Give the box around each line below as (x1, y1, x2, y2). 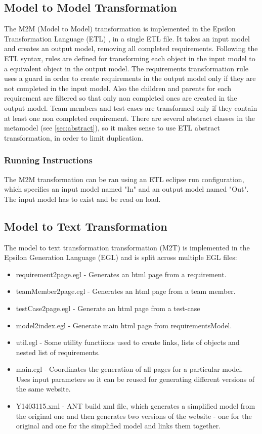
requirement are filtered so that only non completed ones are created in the (4, 93, 237, 103)
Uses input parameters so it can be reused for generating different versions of (16, 373, 255, 384)
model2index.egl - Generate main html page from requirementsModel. (16, 320, 232, 330)
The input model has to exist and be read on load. (4, 193, 161, 204)
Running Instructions (4, 154, 93, 166)
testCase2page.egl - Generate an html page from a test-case (16, 302, 200, 313)
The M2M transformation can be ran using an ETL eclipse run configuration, (4, 173, 244, 184)
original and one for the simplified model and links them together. (16, 420, 221, 431)
